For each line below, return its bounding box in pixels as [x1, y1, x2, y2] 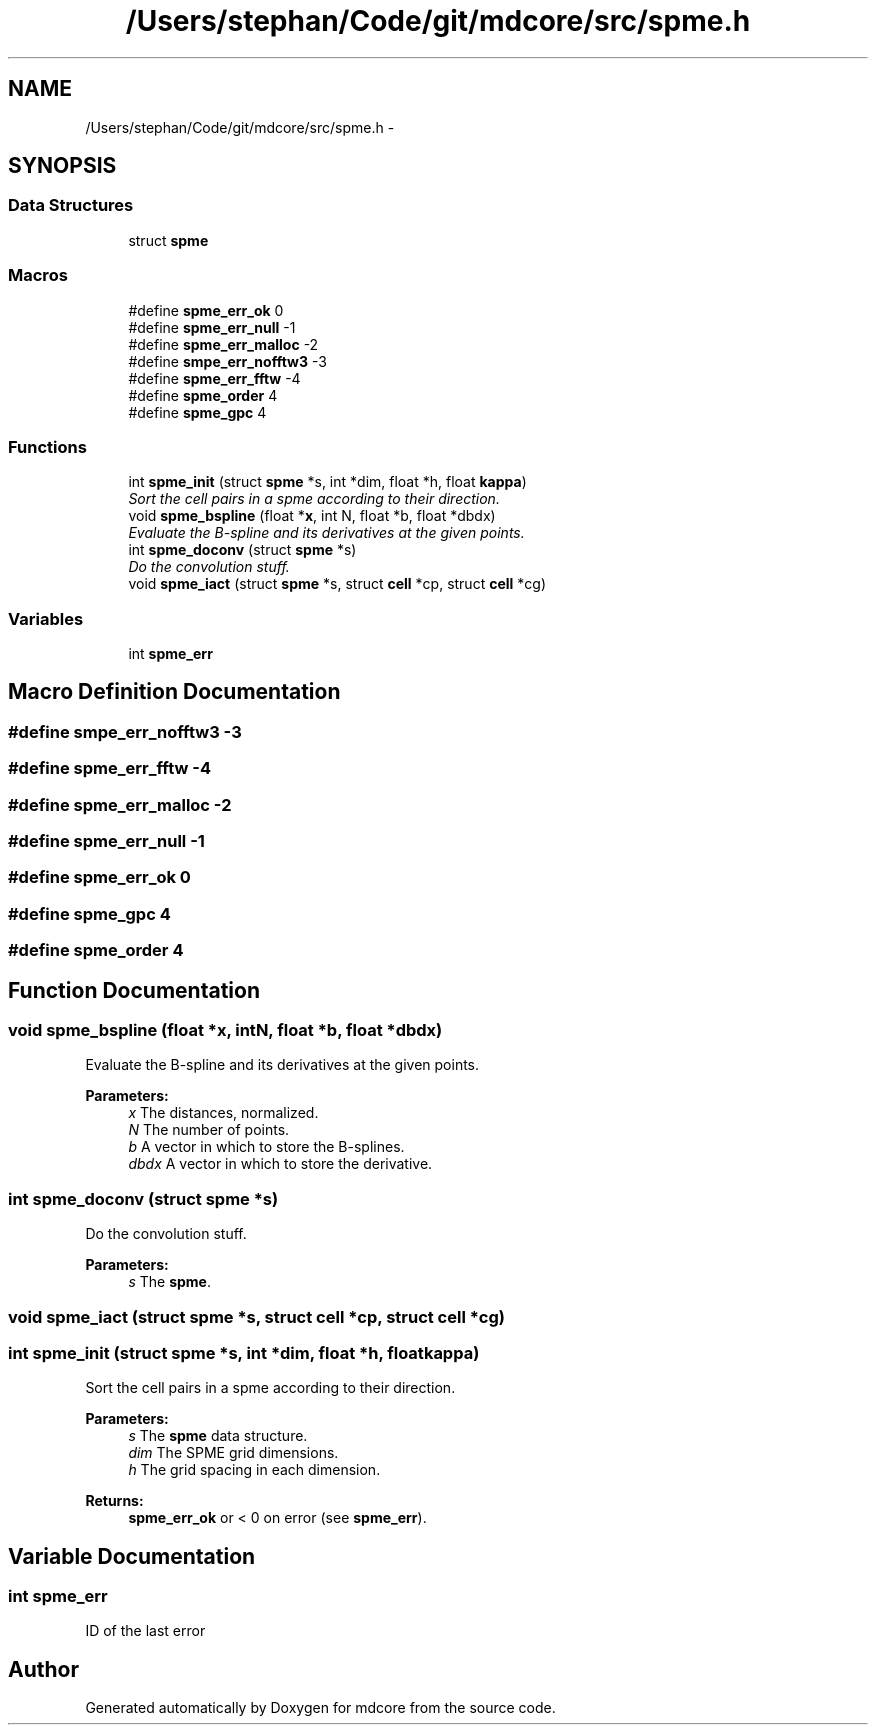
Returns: [85, 1492, 144, 1510]
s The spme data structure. [128, 1427, 308, 1445]
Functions [8, 436, 87, 457]
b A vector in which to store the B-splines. [128, 1138, 405, 1156]
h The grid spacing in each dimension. [128, 1461, 381, 1479]
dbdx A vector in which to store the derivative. [128, 1155, 433, 1173]
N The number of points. [128, 1121, 290, 1139]
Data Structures [8, 195, 134, 216]
